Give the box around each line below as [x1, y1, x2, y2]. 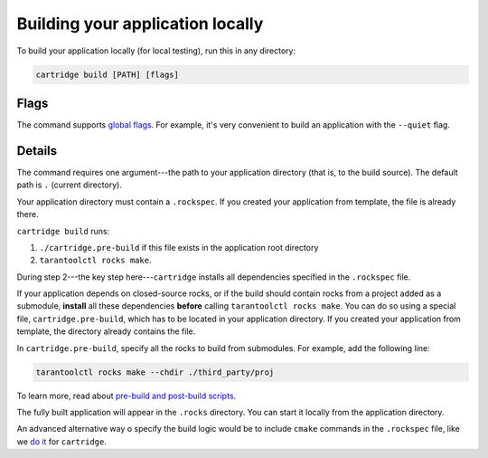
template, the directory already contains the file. [16, 326, 196, 337]
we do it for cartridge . [16, 435, 108, 447]
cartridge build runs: [16, 225, 110, 236]
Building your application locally [16, 14, 264, 33]
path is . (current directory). [16, 179, 122, 190]
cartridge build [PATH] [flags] [35, 69, 180, 80]
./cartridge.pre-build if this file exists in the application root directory [39, 242, 319, 253]
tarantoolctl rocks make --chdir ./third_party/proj [35, 367, 275, 377]
